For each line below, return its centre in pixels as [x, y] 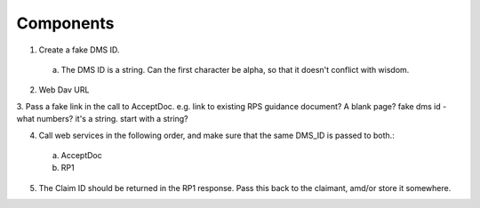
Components [65, 23]
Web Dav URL [64, 90]
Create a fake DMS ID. [79, 50]
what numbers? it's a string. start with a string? [102, 119]
